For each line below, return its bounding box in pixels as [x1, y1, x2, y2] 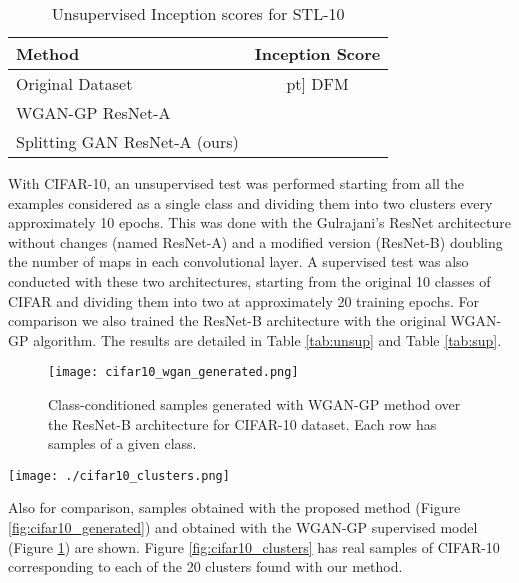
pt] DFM [286, 72, 349, 95]
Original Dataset [16, 72, 133, 95]
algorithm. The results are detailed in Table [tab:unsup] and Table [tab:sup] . [33, 329, 502, 350]
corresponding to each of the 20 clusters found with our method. [8, 556, 403, 577]
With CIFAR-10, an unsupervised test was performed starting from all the [8, 173, 464, 193]
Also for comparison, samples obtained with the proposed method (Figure [8, 497, 461, 518]
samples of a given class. [48, 433, 197, 454]
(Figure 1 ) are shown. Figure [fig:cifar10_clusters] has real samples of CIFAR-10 [8, 536, 500, 557]
